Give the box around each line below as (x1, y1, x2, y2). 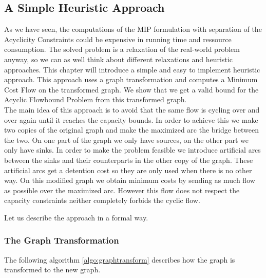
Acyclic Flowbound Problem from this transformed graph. (4, 94, 187, 105)
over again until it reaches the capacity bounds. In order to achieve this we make (4, 114, 258, 125)
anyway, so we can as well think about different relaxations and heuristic (4, 53, 233, 64)
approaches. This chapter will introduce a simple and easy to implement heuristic (4, 64, 260, 75)
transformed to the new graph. (4, 264, 101, 275)
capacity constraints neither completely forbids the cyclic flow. (4, 195, 200, 206)
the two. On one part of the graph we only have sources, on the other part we (4, 134, 249, 145)
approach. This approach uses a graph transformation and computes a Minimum (4, 74, 258, 85)
